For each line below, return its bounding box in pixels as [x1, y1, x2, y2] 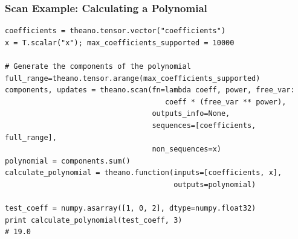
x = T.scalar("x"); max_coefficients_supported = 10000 [5, 38, 235, 47]
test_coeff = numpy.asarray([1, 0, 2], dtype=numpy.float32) [5, 204, 256, 213]
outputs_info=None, [152, 109, 230, 118]
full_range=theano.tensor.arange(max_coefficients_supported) [5, 74, 261, 83]
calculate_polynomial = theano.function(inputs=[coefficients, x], [5, 168, 282, 177]
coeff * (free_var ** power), [164, 97, 287, 106]
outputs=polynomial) [173, 180, 256, 189]
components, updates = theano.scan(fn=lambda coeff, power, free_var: [5, 86, 295, 95]
